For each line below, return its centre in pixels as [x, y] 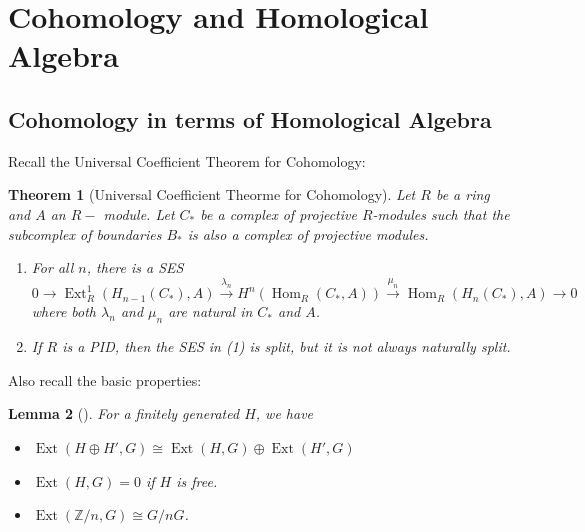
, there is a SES [135, 267]
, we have [284, 413]
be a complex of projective [278, 213]
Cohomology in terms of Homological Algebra [250, 118]
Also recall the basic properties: [105, 379]
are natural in [210, 311]
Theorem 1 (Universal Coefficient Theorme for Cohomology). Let [212, 194]
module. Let [139, 213]
